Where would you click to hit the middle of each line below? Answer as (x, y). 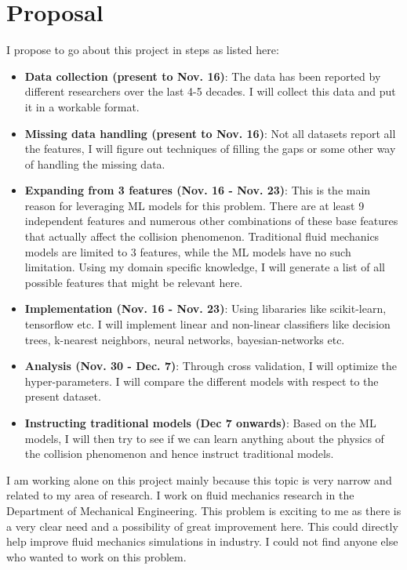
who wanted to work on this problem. (96, 556)
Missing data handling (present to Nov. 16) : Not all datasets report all (210, 133)
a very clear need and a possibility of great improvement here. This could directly (202, 526)
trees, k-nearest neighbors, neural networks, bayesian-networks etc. (185, 339)
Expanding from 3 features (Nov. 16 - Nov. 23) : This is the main (198, 190)
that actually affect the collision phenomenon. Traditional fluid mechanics (202, 236)
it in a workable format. (82, 106)
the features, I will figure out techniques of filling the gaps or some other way (210, 149)
